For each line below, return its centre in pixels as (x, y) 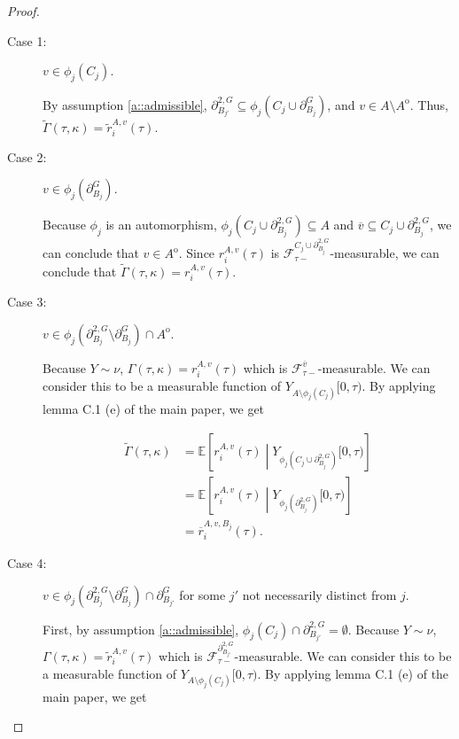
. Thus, (429, 104)
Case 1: (27, 40)
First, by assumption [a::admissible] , (141, 629)
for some (202, 594)
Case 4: (27, 563)
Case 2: (27, 156)
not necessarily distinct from (319, 594)
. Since (197, 253)
